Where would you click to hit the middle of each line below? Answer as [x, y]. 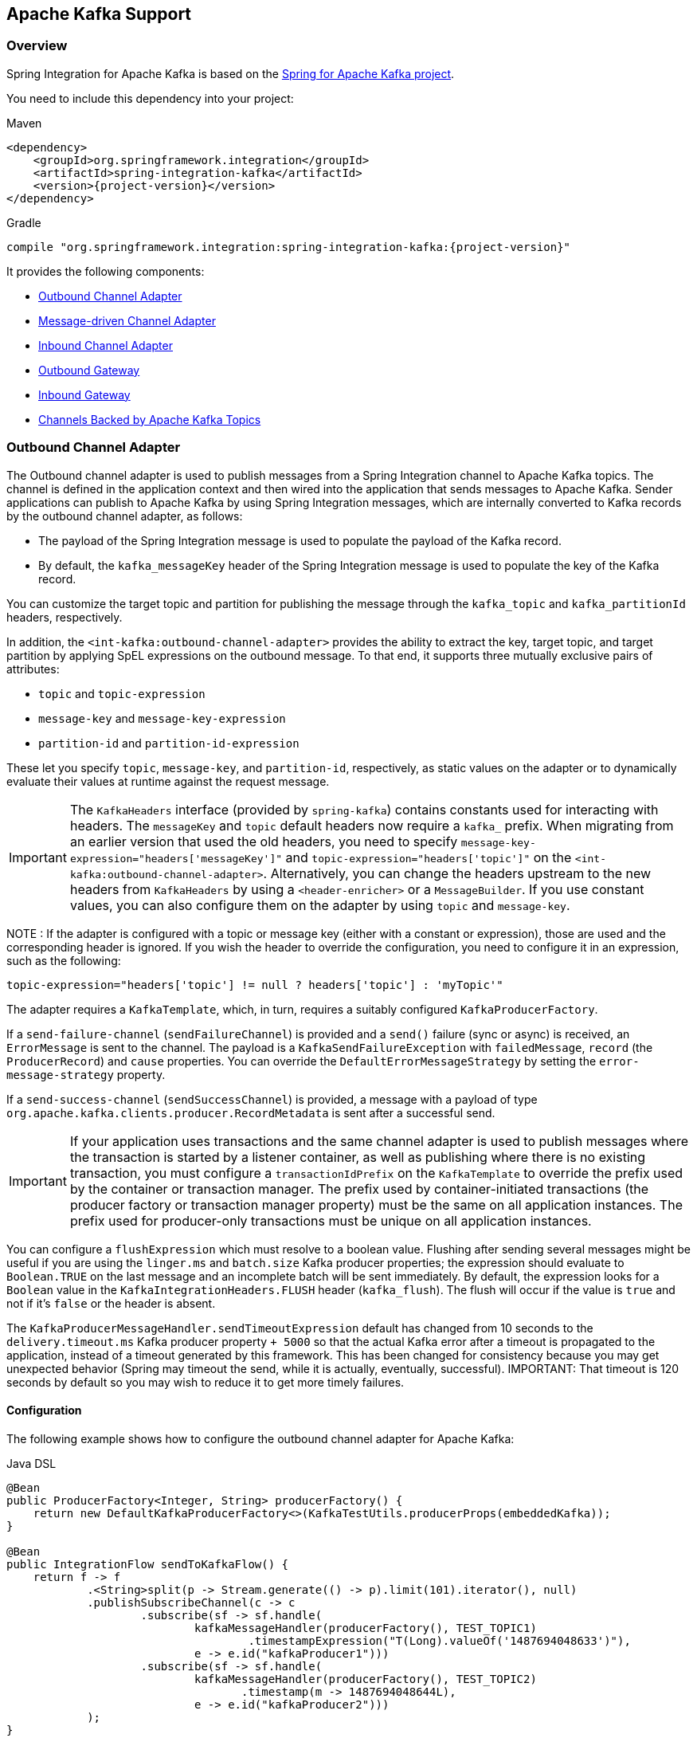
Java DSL [31, 1463]
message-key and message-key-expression [162, 718]
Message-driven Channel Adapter [127, 320]
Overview [37, 46]
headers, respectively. [65, 617]
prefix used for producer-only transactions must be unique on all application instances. [331, 1220]
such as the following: [64, 960]
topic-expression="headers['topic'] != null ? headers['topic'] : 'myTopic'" [255, 985]
